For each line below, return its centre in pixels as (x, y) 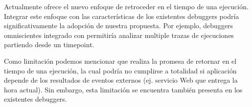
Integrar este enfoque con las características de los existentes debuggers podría (122, 16)
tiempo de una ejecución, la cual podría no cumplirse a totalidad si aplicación (120, 70)
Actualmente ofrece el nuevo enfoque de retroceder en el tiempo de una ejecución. (126, 6)
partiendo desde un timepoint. (49, 45)
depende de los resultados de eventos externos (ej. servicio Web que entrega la (121, 80)
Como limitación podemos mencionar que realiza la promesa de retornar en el (120, 61)
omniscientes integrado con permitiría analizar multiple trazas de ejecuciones (119, 35)
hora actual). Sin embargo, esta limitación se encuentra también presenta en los (123, 89)
